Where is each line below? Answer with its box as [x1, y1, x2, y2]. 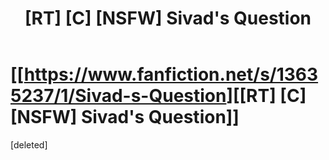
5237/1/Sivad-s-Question [10, 85, 227, 107]
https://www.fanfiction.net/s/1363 [23, 63, 319, 86]
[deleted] [10, 138, 48, 151]
